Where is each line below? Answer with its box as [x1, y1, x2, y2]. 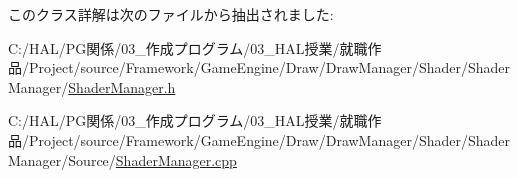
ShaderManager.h [68, 76, 176, 97]
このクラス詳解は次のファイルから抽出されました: [8, 4, 334, 24]
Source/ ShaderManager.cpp [68, 149, 237, 170]
